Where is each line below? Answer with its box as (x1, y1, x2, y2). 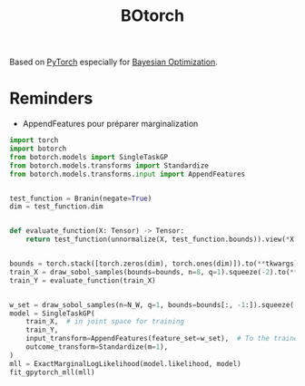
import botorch (9, 144, 67, 153)
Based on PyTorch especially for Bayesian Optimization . (9, 56, 218, 68)
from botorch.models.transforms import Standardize (9, 160, 209, 170)
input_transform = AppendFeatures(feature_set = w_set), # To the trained (25, 334, 302, 343)
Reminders (9, 88, 93, 109)
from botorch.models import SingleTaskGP (9, 152, 169, 161)
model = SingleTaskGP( (9, 309, 95, 318)
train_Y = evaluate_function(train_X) (9, 275, 156, 285)
